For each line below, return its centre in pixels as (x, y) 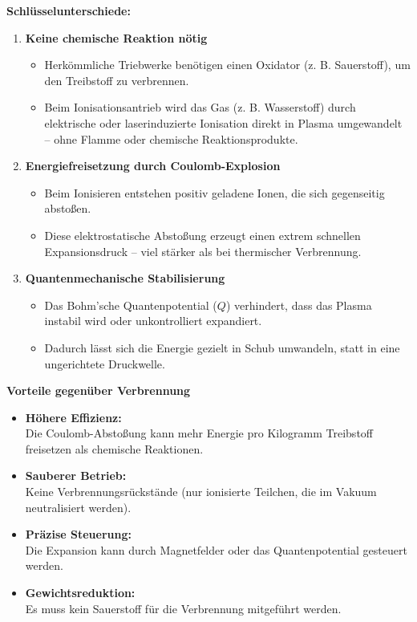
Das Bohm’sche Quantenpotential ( (131, 305)
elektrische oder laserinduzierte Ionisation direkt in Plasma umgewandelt (223, 122)
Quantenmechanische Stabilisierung (125, 278)
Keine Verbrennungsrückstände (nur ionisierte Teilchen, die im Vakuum (201, 492)
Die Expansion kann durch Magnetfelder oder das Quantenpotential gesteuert (216, 549)
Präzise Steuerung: (78, 534)
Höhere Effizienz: (73, 417)
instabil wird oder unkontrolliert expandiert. (153, 321)
